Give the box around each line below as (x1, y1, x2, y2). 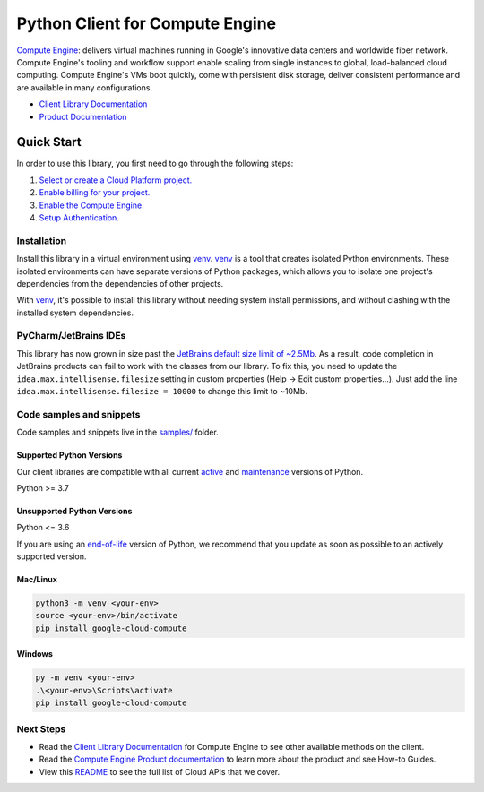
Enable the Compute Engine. (39, 200, 144, 211)
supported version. (16, 551, 87, 562)
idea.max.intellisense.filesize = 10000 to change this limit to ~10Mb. (16, 385, 308, 396)
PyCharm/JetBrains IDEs (16, 330, 126, 342)
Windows (16, 649, 53, 659)
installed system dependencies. (16, 307, 134, 318)
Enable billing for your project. (39, 187, 151, 198)
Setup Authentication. (39, 211, 120, 223)
